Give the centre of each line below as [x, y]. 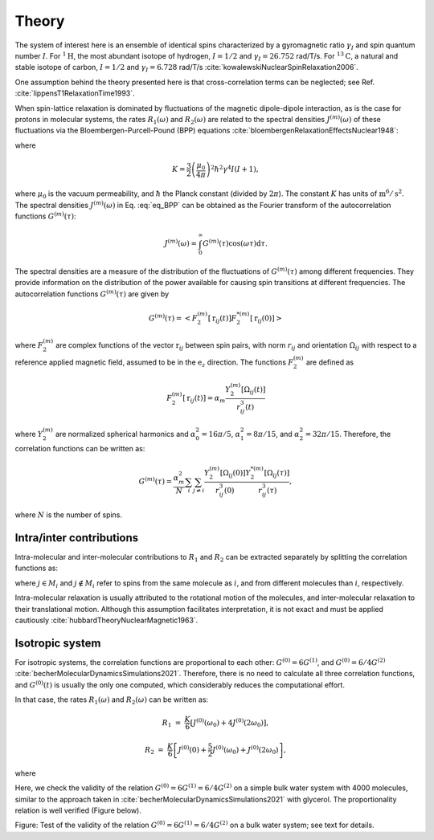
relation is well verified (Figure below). [78, 810]
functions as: [36, 568]
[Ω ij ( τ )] [277, 474]
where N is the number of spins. [69, 515]
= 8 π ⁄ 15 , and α [273, 434]
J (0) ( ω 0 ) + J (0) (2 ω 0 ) [245, 750]
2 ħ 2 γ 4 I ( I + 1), [234, 169]
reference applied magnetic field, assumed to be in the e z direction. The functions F [154, 363]
